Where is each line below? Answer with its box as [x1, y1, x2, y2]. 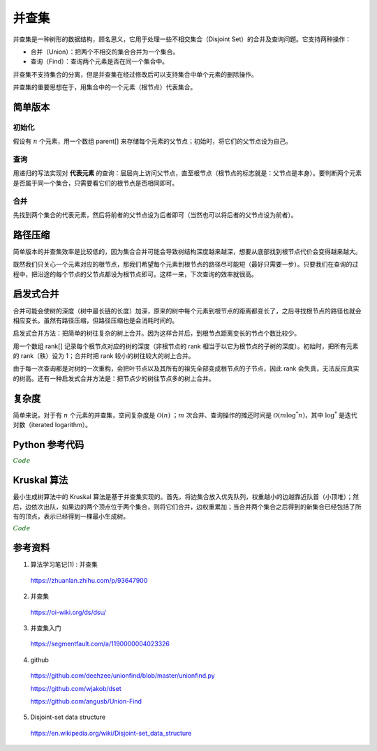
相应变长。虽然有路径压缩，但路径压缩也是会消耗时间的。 [13, 316, 178, 325]
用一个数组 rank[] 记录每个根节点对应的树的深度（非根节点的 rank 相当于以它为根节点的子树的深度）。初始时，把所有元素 [13, 342, 359, 350]
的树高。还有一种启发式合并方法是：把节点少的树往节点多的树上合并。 [13, 374, 215, 382]
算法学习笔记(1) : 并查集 [30, 560, 98, 569]
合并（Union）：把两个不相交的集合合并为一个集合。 [30, 47, 179, 56]
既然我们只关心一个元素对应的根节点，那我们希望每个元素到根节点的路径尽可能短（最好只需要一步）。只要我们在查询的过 [13, 260, 359, 269]
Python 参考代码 [13, 438, 84, 450]
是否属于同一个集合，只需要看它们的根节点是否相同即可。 [13, 179, 178, 187]
